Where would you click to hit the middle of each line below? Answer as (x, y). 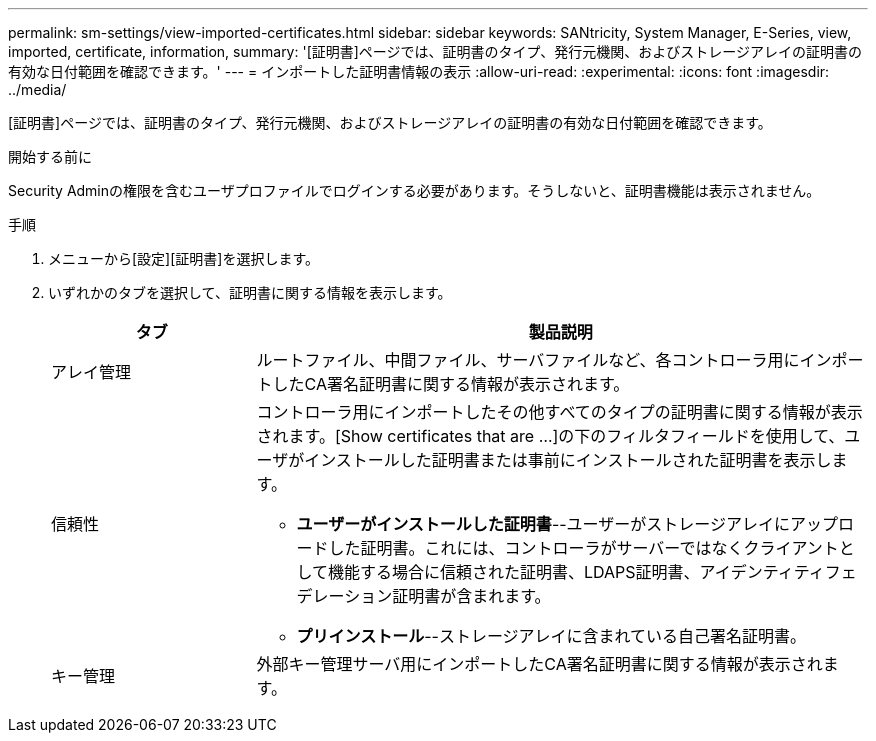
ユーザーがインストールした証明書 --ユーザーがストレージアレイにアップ (567, 524)
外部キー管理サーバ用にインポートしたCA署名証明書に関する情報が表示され (539, 664)
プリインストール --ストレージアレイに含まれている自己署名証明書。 (551, 636)
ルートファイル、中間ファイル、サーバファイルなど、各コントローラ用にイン (544, 360)
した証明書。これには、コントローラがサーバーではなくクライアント (583, 548)
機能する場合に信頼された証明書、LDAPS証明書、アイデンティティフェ (592, 572)
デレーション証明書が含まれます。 (423, 596)
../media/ (37, 89)
